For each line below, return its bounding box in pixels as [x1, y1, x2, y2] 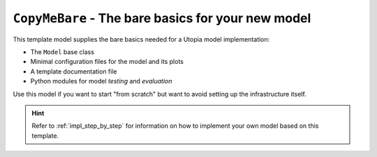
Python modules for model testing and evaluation [30, 77, 172, 85]
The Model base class [30, 47, 94, 56]
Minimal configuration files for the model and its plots [30, 58, 184, 66]
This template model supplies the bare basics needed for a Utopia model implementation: [13, 35, 270, 43]
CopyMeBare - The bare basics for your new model [13, 10, 311, 26]
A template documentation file [30, 67, 117, 76]
